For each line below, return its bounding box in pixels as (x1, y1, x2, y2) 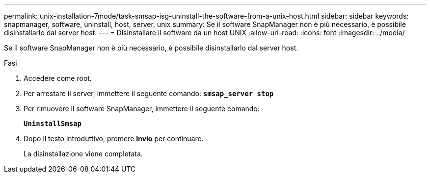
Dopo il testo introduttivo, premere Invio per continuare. (24, 134, 204, 143)
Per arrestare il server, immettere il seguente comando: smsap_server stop (24, 89, 274, 98)
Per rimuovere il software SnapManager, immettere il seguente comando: (24, 104, 260, 113)
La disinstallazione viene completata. (24, 150, 143, 158)
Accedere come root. (24, 74, 92, 82)
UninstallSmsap (24, 120, 82, 127)
